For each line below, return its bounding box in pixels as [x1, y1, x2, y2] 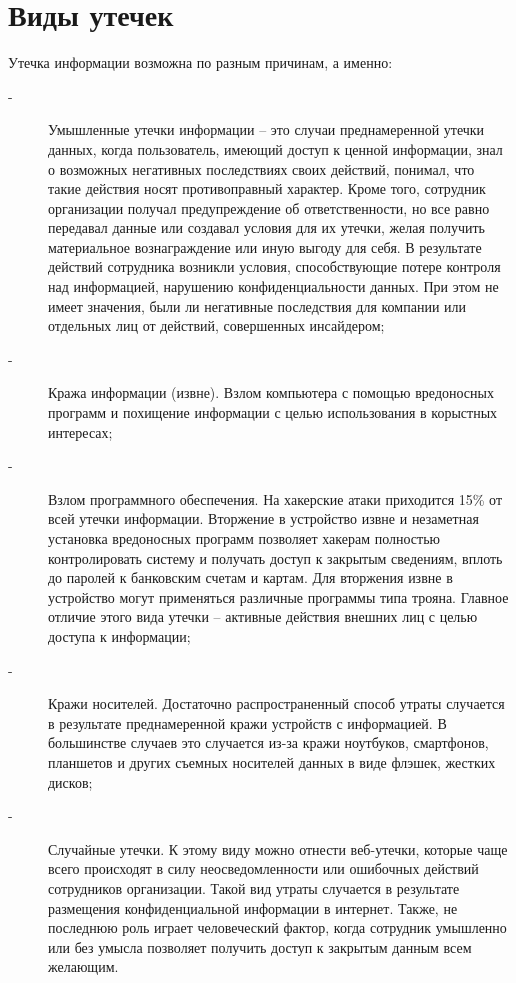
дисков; [48, 771, 93, 792]
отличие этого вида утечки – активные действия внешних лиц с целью [48, 606, 478, 627]
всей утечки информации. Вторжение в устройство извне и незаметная [48, 508, 479, 529]
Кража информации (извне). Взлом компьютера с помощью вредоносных [48, 382, 494, 403]
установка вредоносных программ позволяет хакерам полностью [48, 528, 441, 548]
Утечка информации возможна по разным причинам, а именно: [8, 52, 393, 73]
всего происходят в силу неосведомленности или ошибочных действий [48, 858, 479, 879]
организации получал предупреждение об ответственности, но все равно [48, 197, 490, 218]
